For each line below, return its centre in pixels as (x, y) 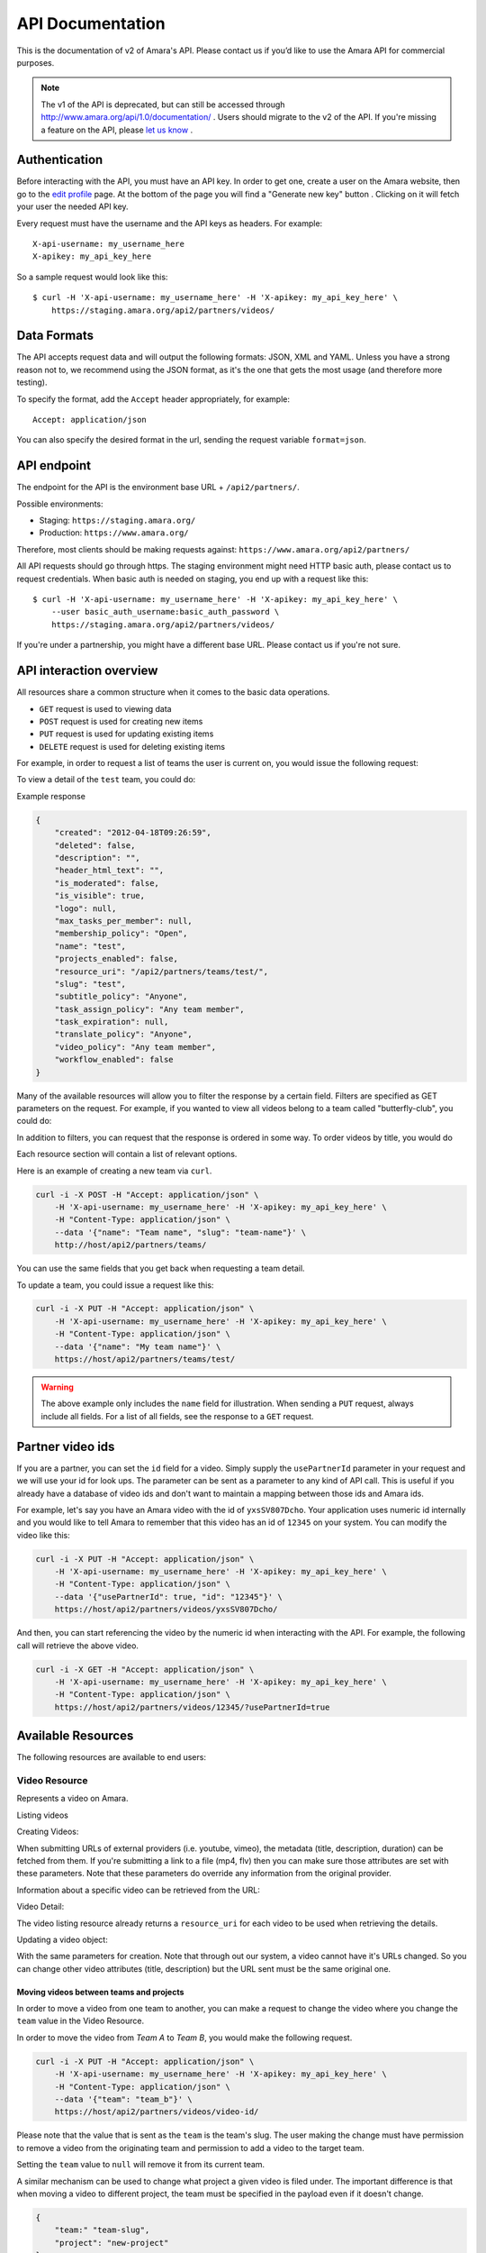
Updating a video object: (62, 1939)
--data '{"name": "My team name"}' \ (138, 1346)
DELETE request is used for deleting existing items (132, 746)
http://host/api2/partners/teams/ (130, 1245)
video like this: (44, 1535)
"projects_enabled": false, (117, 959)
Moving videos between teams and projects (100, 1992)
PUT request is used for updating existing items (126, 734)
